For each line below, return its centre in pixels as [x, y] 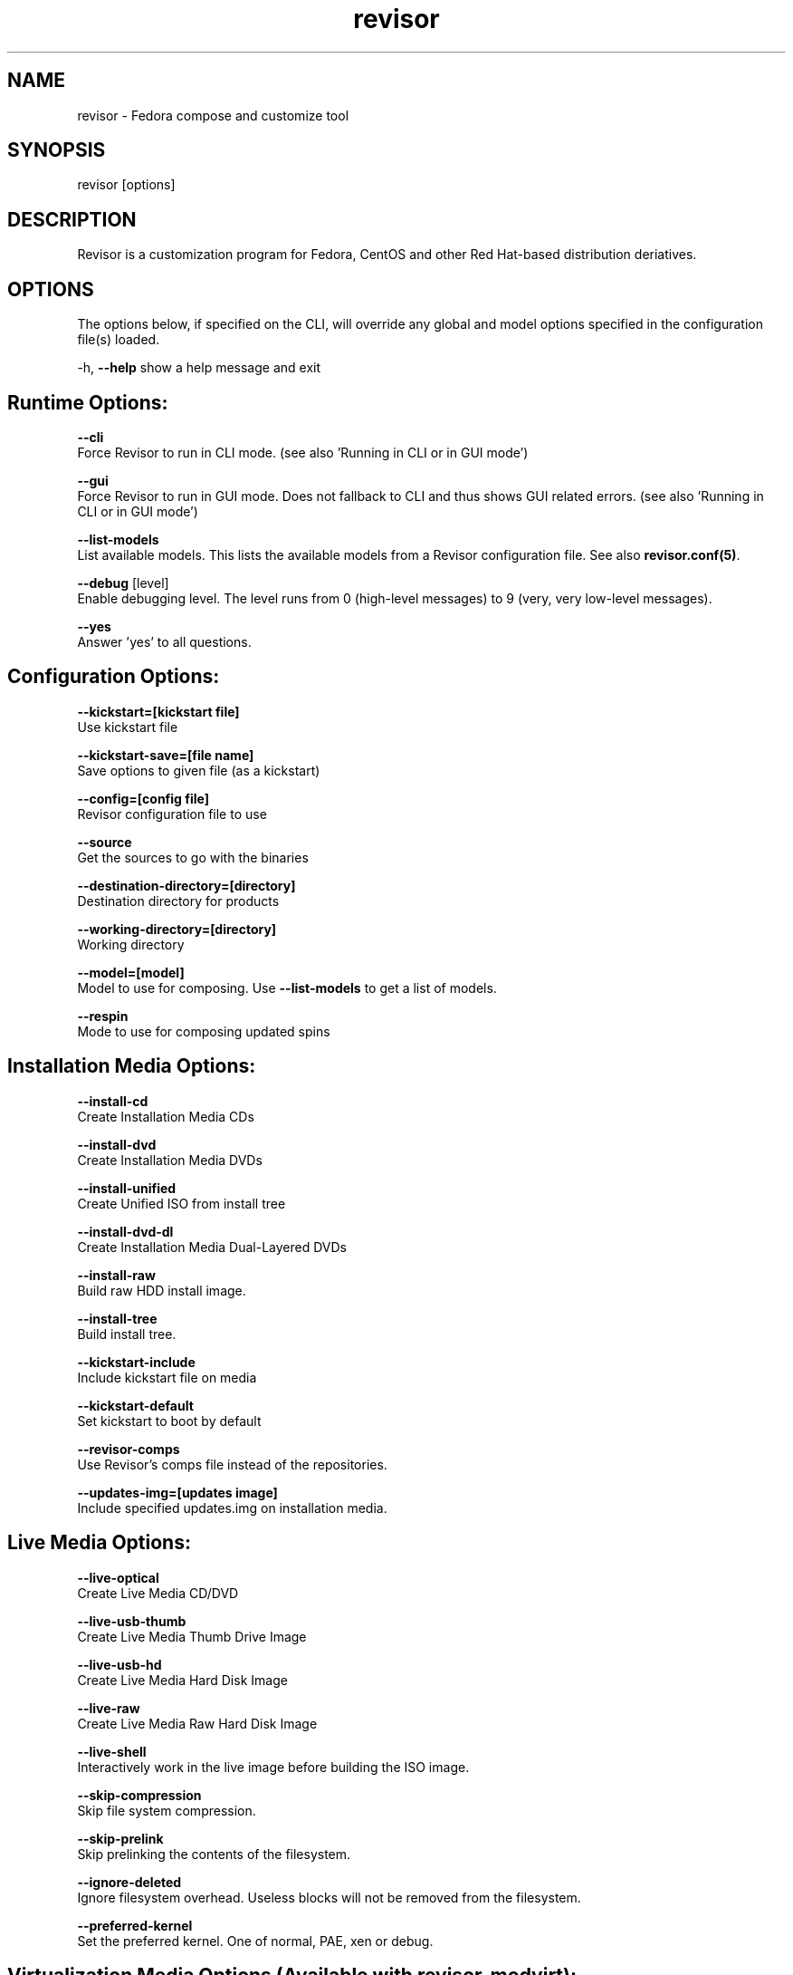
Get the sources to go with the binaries [193, 857]
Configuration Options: [114, 677]
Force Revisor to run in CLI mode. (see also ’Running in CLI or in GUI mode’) [303, 452]
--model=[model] [131, 972]
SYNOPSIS [57, 150]
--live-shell [112, 1751]
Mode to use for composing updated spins [204, 1031]
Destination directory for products [178, 901]
